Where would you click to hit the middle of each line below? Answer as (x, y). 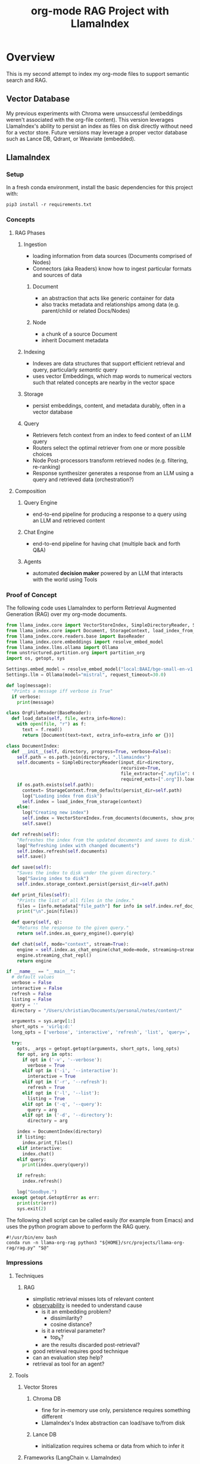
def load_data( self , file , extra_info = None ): (69, 719)
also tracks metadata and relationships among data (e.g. (110, 304)
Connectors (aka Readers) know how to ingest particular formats (112, 268)
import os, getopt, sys (36, 659)
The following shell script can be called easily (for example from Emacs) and (100, 1220)
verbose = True (46, 1065)
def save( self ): (32, 868)
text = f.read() (42, 730)
